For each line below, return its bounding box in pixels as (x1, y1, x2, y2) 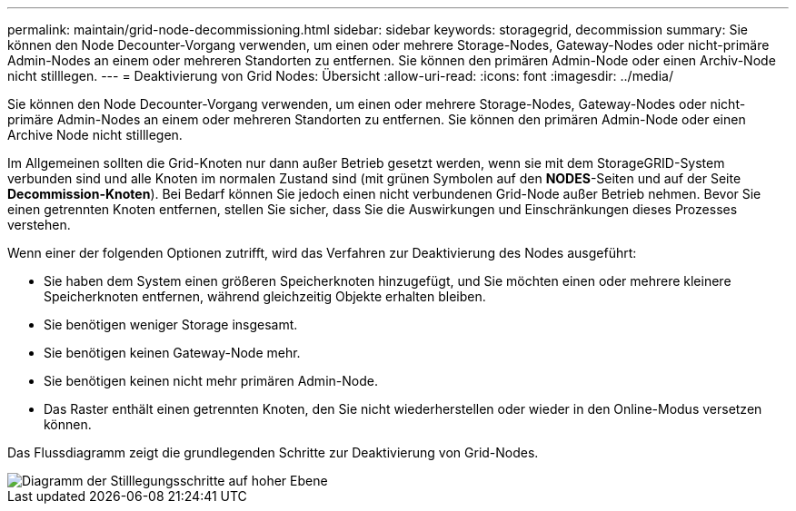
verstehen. (7, 217, 71, 232)
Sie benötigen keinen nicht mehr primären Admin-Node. (44, 373, 378, 388)
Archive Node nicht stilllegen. (7, 127, 183, 142)
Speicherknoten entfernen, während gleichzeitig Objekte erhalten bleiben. (44, 289, 486, 304)
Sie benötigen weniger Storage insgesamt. (44, 317, 298, 332)
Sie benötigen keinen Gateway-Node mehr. (44, 345, 301, 360)
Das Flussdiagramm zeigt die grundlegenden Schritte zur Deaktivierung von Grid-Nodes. (7, 445, 539, 460)
